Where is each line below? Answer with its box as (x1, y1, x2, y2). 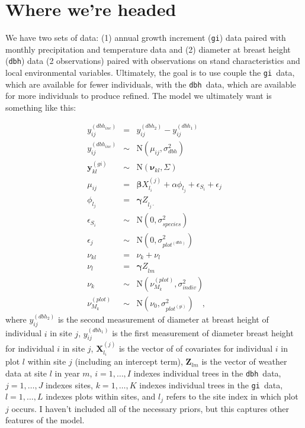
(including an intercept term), (75, 355, 183, 368)
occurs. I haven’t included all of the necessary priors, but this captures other (11, 402, 289, 414)
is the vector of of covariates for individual (118, 342, 273, 355)
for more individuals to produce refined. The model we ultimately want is (5, 89, 272, 102)
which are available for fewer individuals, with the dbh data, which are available (5, 78, 296, 90)
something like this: (5, 101, 76, 113)
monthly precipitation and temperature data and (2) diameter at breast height (5, 43, 291, 55)
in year (54, 366, 80, 379)
